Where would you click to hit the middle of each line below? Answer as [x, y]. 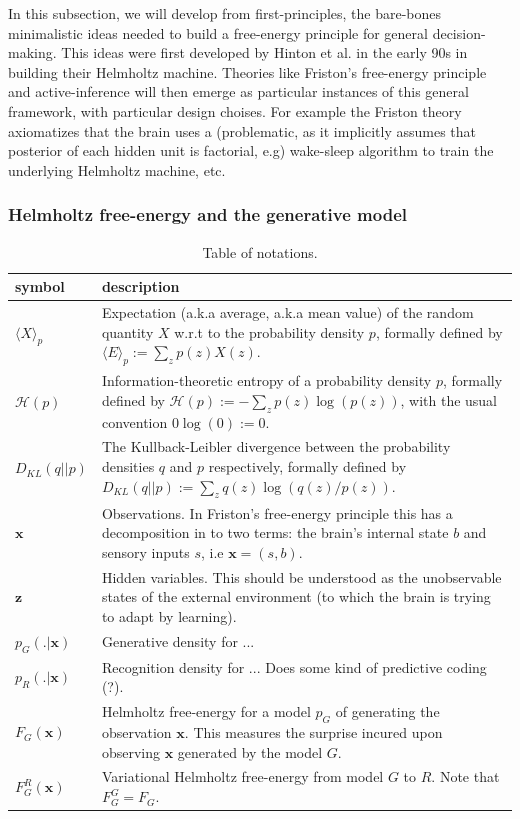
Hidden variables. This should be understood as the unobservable [301, 576]
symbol [40, 286]
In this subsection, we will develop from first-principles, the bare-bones [225, 13]
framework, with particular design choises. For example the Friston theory [235, 110]
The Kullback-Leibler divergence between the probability [276, 446]
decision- [459, 32]
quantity [127, 331]
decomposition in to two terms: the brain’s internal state [275, 532]
